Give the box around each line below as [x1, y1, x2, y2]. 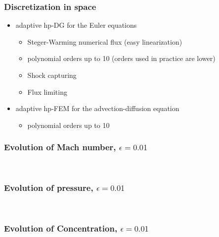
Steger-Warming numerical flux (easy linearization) [27, 36, 182, 47]
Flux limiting [27, 86, 67, 97]
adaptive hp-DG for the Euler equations [15, 20, 137, 30]
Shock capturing [27, 70, 77, 80]
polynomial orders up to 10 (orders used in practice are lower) [27, 53, 216, 63]
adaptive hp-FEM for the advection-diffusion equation [15, 103, 179, 114]
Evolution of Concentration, [4, 222, 118, 234]
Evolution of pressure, [4, 181, 93, 194]
